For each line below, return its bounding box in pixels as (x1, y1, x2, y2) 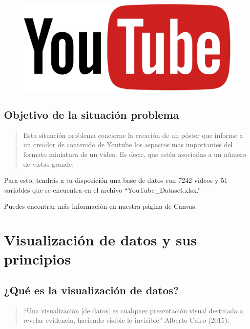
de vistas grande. (23, 158, 74, 169)
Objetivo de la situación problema (4, 107, 179, 122)
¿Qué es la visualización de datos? (4, 282, 179, 297)
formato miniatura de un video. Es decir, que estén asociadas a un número (23, 149, 246, 159)
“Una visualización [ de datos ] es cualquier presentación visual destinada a (23, 305, 243, 315)
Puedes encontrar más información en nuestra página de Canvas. (4, 201, 197, 211)
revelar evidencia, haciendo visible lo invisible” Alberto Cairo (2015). (23, 315, 229, 325)
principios (4, 249, 71, 269)
